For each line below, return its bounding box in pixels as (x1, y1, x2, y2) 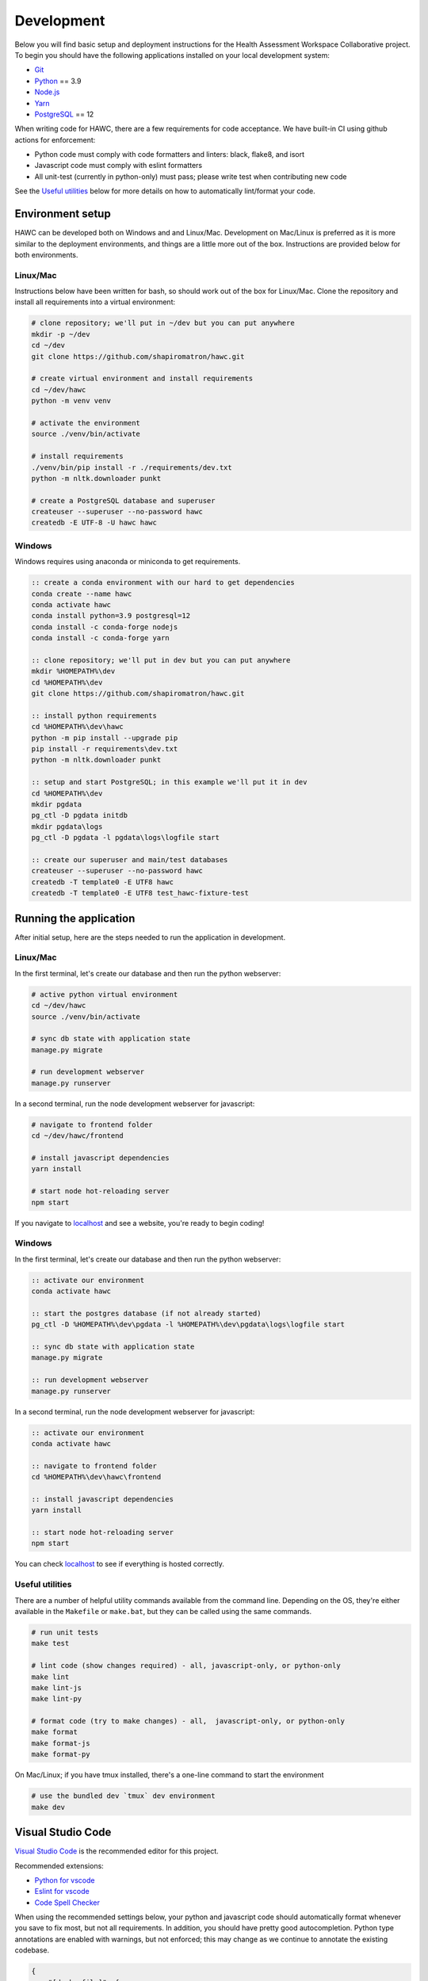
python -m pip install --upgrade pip (31, 733, 178, 742)
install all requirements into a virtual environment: (14, 297, 176, 307)
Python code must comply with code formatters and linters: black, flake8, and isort (34, 150, 305, 159)
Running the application (14, 911, 136, 925)
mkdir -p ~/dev (31, 330, 90, 338)
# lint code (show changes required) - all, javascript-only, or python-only (31, 1661, 341, 1670)
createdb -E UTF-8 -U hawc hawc (31, 518, 158, 527)
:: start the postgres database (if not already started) (31, 1308, 262, 1318)
